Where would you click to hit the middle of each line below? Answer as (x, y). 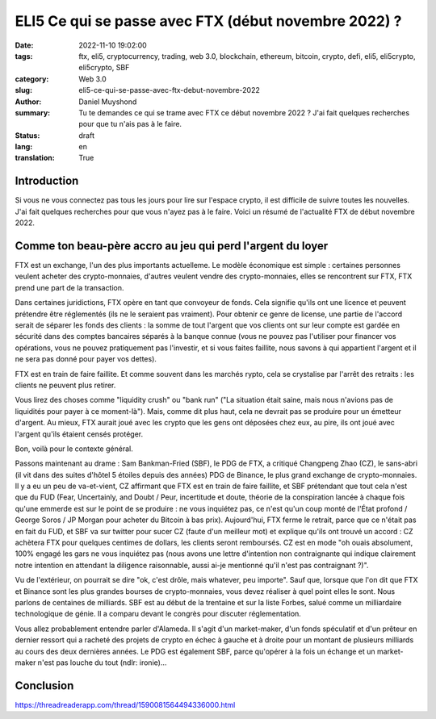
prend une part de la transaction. (69, 287)
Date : (24, 45)
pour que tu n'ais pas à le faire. (130, 124)
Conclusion (44, 686)
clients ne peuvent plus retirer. (65, 385)
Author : (28, 102)
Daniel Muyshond (108, 102)
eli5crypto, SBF (104, 68)
